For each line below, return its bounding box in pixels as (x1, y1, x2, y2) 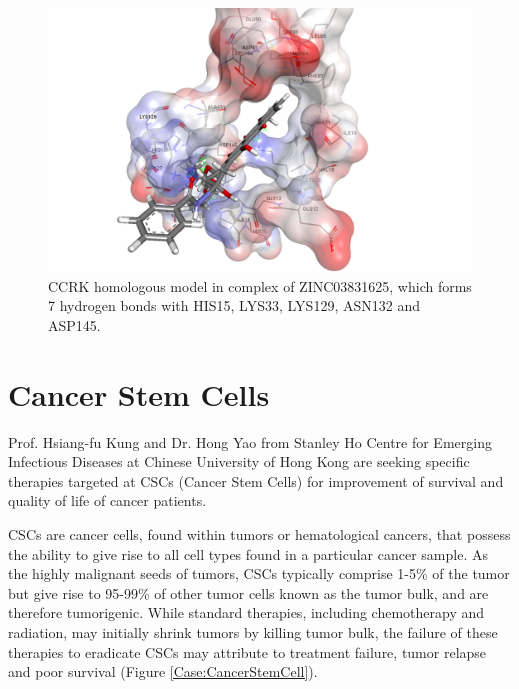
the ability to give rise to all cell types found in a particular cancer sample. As (8, 543, 488, 564)
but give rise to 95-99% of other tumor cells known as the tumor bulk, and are (8, 582, 489, 603)
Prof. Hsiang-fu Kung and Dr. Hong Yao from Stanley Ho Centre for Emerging (8, 431, 492, 452)
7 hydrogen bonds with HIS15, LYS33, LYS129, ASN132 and (48, 295, 420, 316)
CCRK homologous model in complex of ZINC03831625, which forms (48, 275, 472, 296)
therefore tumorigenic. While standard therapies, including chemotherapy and (8, 602, 485, 623)
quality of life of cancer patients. (8, 490, 207, 511)
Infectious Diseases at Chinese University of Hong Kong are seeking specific (8, 451, 470, 472)
